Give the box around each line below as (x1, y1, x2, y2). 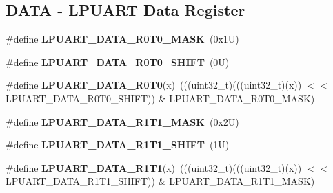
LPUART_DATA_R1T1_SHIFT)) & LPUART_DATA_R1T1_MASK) (6, 174, 315, 188)
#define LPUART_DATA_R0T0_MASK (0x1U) (6, 32, 239, 46)
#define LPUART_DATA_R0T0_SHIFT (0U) (6, 54, 230, 69)
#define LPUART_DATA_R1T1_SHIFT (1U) (6, 137, 230, 152)
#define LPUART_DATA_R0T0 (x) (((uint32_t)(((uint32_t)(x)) (6, 78, 302, 92)
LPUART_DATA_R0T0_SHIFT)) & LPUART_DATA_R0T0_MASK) (6, 91, 315, 105)
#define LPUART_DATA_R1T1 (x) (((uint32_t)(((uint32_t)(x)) (6, 160, 302, 174)
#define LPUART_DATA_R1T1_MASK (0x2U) (6, 114, 239, 128)
